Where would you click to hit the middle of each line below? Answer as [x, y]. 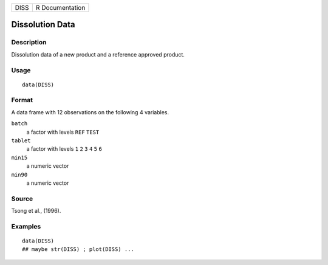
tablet [21, 141]
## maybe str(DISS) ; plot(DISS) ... [78, 250]
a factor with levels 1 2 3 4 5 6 [64, 149]
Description [29, 43]
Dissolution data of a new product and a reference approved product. [98, 54]
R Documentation [60, 8]
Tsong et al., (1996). [36, 211]
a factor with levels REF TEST [63, 132]
